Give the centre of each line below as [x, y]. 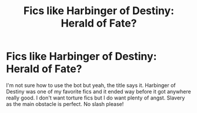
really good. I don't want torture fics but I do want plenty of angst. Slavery [96, 98]
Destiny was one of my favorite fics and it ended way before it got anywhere [98, 91]
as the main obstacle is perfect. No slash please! [65, 104]
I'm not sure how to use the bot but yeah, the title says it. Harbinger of [91, 85]
